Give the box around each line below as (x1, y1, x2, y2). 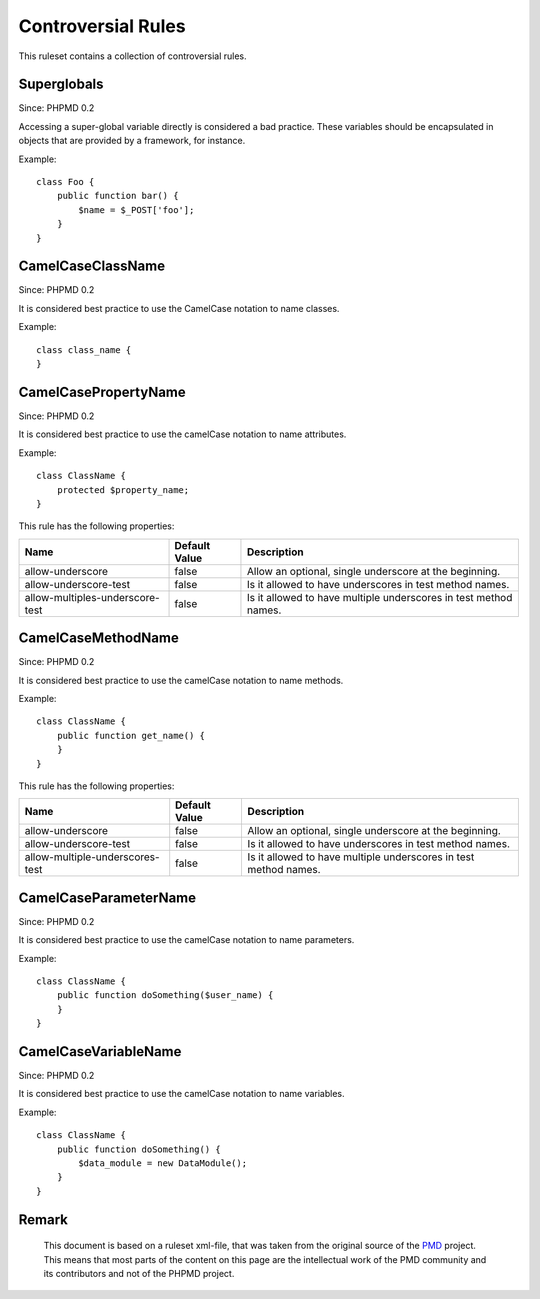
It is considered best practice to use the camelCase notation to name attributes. (18, 428, 347, 440)
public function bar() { (56, 190, 179, 202)
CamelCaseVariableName (18, 1043, 182, 1060)
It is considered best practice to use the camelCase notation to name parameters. (18, 934, 355, 946)
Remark (18, 1211, 69, 1228)
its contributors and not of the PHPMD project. (43, 1268, 235, 1280)
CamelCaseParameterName (18, 889, 197, 906)
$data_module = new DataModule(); (78, 1158, 248, 1169)
